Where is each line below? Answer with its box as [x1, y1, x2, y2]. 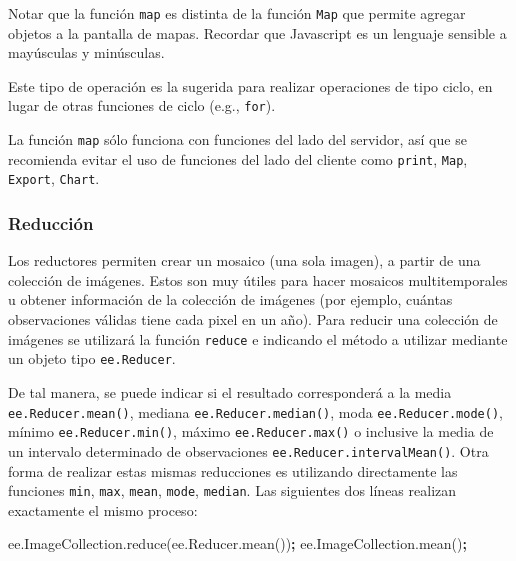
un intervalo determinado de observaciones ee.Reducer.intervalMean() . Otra [8, 440, 489, 461]
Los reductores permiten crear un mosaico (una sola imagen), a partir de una [8, 250, 481, 271]
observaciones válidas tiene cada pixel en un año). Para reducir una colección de [8, 309, 498, 330]
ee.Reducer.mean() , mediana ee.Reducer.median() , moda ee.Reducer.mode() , [8, 401, 503, 422]
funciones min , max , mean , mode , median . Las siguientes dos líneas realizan [8, 480, 457, 501]
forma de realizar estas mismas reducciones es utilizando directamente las [8, 460, 458, 481]
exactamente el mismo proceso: [8, 499, 198, 520]
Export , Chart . [8, 168, 100, 189]
